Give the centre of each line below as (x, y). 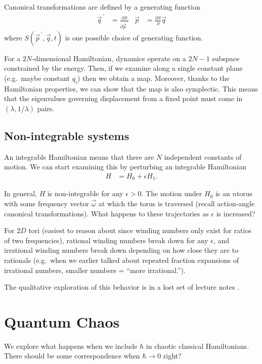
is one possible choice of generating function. (134, 37)
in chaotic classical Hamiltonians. (198, 346)
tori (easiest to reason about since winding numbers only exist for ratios (140, 230)
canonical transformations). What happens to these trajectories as (106, 213)
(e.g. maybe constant (37, 78)
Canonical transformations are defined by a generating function (102, 7)
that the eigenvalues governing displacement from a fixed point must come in (123, 98)
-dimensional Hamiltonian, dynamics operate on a (109, 58)
